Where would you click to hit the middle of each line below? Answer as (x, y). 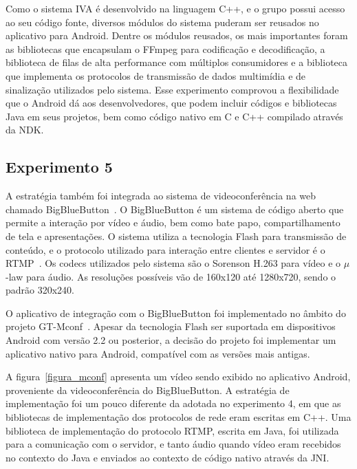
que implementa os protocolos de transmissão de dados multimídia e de (156, 75)
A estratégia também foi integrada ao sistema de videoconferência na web (161, 196)
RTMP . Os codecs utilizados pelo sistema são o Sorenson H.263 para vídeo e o (173, 263)
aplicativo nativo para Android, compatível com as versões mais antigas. (158, 353)
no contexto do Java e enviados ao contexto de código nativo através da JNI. (167, 457)
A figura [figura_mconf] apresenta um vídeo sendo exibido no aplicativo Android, (178, 377)
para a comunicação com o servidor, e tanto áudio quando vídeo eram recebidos (173, 444)
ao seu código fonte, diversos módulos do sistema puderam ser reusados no (162, 22)
